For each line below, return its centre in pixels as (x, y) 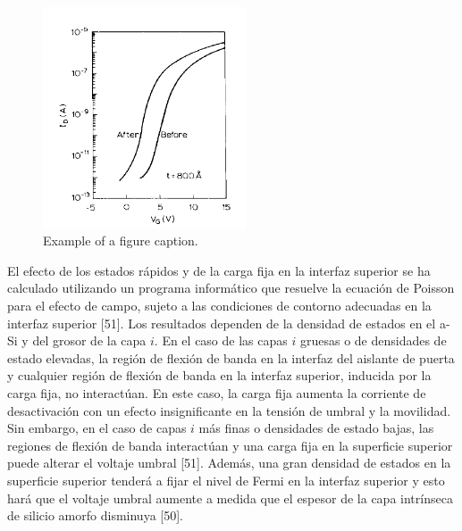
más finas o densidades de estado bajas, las (316, 428)
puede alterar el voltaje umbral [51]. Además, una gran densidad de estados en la (229, 463)
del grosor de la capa (89, 340)
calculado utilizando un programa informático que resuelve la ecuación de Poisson (231, 288)
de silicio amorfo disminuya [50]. (95, 515)
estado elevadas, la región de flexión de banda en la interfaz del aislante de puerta (231, 357)
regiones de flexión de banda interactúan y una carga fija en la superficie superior (230, 445)
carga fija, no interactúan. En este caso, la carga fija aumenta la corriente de (217, 392)
